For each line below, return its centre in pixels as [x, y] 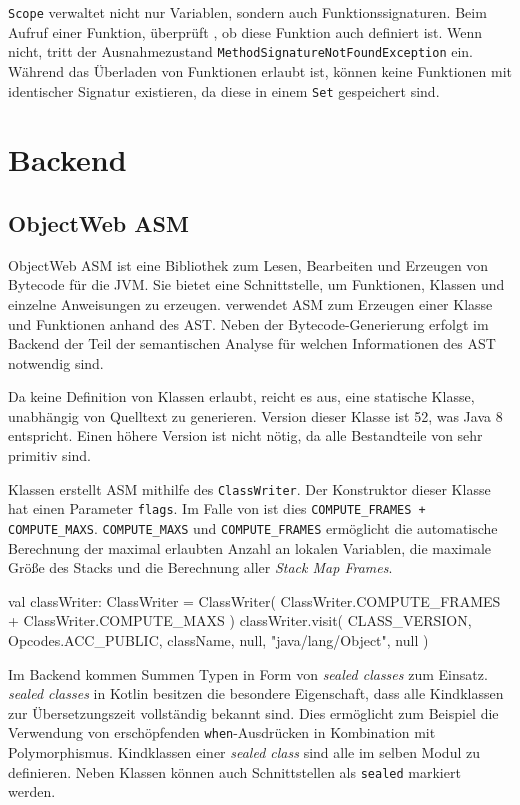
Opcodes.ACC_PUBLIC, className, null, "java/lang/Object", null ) [218, 640]
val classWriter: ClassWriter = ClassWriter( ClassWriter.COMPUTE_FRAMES [254, 600]
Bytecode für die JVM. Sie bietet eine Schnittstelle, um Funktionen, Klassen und [256, 284]
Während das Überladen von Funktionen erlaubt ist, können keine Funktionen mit [260, 70]
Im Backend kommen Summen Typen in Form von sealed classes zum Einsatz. [248, 673]
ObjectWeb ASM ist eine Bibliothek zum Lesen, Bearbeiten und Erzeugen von [248, 264]
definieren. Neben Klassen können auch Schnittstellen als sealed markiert [234, 771]
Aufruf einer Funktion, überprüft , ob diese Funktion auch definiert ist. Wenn [245, 31]
